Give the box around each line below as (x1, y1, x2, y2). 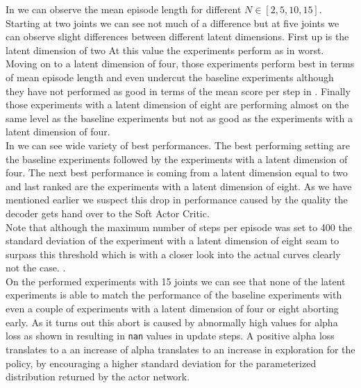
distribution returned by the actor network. (6, 369, 190, 384)
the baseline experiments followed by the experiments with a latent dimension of (6, 151, 348, 166)
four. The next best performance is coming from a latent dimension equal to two (6, 165, 348, 180)
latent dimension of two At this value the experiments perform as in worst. (6, 42, 324, 57)
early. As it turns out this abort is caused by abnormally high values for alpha (6, 314, 338, 329)
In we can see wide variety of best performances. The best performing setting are (6, 137, 351, 152)
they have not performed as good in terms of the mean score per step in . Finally (6, 83, 351, 98)
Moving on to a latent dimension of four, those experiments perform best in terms (6, 56, 355, 71)
